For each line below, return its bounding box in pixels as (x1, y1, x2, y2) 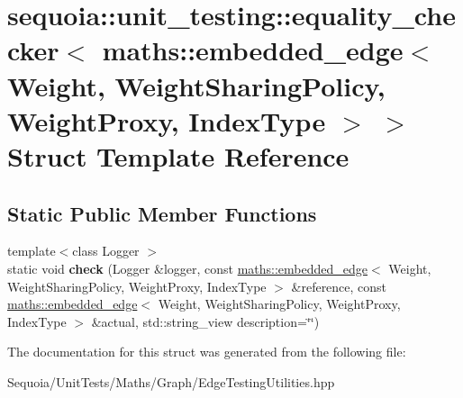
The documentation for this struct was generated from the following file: (7, 342, 406, 361)
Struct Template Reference (7, 137, 350, 174)
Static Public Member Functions (7, 199, 317, 227)
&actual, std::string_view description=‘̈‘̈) (91, 312, 320, 330)
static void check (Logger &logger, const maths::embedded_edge (7, 258, 368, 277)
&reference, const (291, 276, 387, 295)
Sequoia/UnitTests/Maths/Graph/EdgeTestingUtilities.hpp (7, 372, 335, 391)
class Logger (72, 241, 140, 260)
